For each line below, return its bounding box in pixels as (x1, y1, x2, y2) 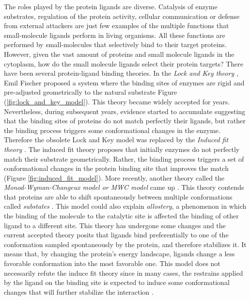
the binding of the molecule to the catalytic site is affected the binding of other (4, 211, 239, 221)
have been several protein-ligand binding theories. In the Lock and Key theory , (4, 68, 238, 78)
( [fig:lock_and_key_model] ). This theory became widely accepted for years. (4, 96, 230, 106)
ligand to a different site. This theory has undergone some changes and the (4, 220, 226, 230)
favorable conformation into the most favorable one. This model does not (4, 258, 220, 268)
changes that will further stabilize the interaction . (4, 286, 154, 297)
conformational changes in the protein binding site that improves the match (4, 163, 229, 173)
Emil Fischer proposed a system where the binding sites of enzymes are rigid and (4, 77, 245, 87)
